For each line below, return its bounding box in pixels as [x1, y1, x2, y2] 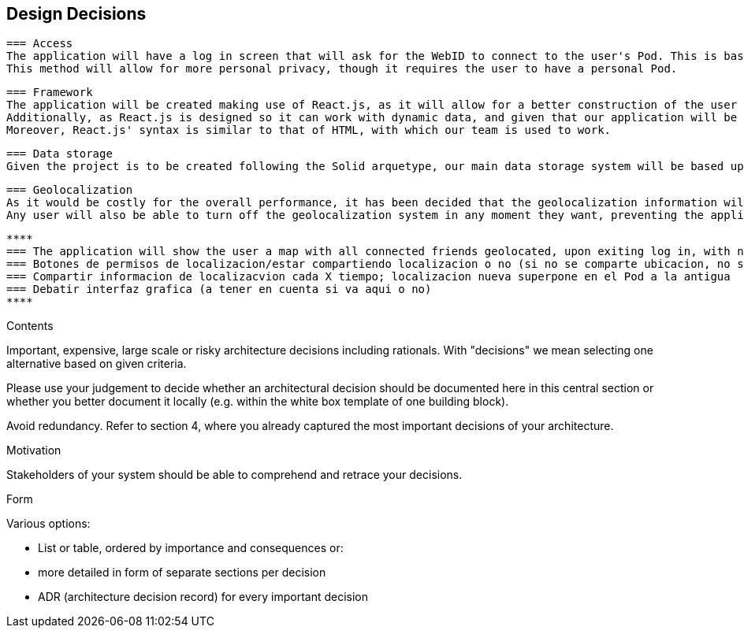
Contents [6, 319, 54, 333]
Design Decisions [6, 4, 147, 24]
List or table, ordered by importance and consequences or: [38, 541, 344, 555]
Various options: [6, 517, 91, 531]
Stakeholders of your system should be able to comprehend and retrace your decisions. [6, 468, 463, 482]
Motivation [6, 443, 61, 458]
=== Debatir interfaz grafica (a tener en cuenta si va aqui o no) [6, 283, 432, 296]
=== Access [6, 37, 73, 50]
